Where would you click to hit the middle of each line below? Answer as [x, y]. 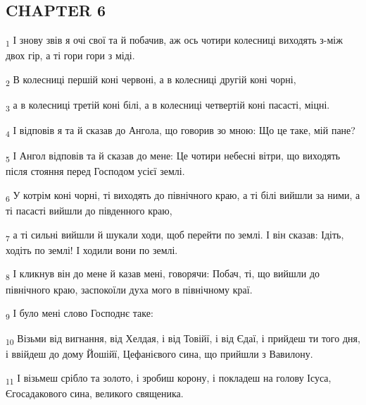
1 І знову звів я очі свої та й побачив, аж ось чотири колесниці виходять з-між [174, 41]
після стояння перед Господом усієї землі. [95, 171]
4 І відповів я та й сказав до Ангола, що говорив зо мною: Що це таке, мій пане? [181, 131]
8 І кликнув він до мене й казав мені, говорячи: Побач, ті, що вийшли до [163, 274]
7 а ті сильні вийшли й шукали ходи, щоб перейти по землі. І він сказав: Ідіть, [175, 235]
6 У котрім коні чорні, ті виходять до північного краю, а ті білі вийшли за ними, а [183, 196]
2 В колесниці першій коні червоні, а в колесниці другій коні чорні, [151, 80]
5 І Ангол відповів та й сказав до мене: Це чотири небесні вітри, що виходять [173, 157]
